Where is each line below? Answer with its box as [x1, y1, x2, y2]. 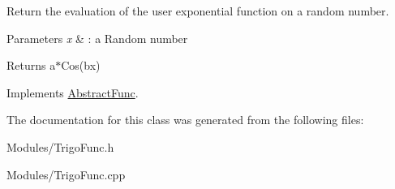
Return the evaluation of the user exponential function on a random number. [6, 2, 389, 19]
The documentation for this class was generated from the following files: [6, 111, 364, 128]
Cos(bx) [61, 57, 101, 74]
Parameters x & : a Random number [6, 29, 188, 46]
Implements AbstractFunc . [6, 84, 139, 101]
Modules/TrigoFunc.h [6, 138, 114, 155]
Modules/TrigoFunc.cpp [6, 165, 126, 183]
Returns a [6, 57, 56, 74]
